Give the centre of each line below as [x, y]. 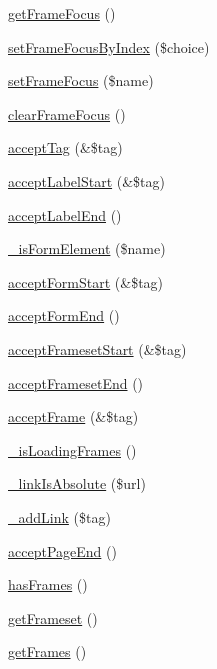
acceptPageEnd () [62, 550]
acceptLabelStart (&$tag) [86, 180]
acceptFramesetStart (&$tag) [97, 348]
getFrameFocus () [62, 13]
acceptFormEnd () [64, 315]
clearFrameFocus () [67, 113]
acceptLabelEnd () [65, 214]
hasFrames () [48, 584]
